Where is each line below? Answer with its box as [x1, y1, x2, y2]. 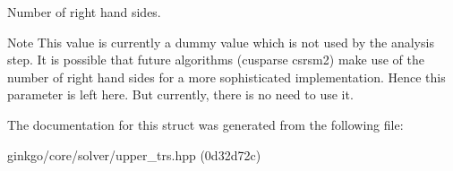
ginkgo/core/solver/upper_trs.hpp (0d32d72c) [7, 145, 261, 164]
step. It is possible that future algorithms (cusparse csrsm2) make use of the [7, 50, 424, 69]
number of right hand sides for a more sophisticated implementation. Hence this [7, 67, 446, 86]
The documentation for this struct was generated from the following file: [7, 115, 404, 133]
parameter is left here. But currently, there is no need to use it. [7, 85, 354, 104]
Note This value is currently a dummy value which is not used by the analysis [7, 32, 434, 51]
